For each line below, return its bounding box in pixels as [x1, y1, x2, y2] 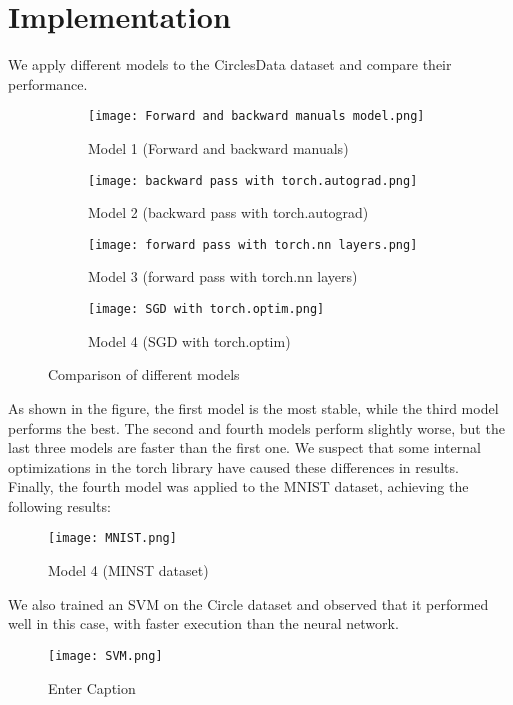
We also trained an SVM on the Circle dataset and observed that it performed [8, 593, 489, 614]
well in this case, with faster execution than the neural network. [8, 613, 399, 634]
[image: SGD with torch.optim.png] [88, 302, 325, 317]
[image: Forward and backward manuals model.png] [88, 109, 425, 124]
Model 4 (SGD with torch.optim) [88, 330, 291, 351]
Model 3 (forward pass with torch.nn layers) [88, 266, 358, 287]
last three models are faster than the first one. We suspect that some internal [8, 437, 481, 458]
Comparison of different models [48, 364, 240, 385]
